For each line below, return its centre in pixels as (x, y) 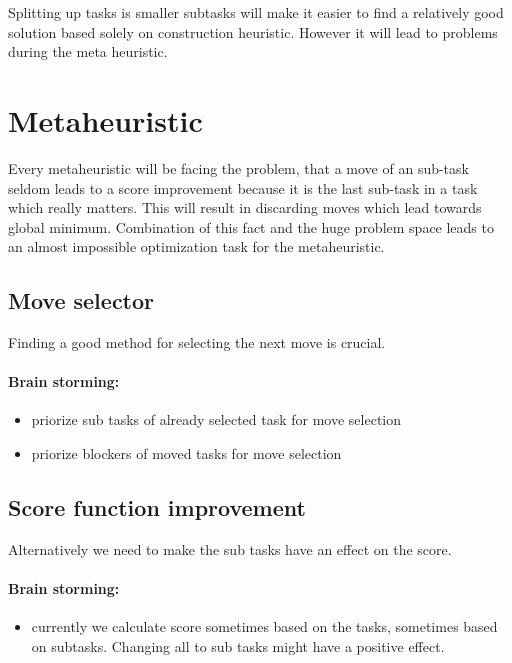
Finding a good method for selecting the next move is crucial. (197, 342)
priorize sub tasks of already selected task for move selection (216, 419)
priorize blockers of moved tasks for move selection (186, 453)
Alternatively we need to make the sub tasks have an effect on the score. (230, 548)
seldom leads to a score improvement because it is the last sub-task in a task (243, 187)
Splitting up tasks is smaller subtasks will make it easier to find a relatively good (256, 12)
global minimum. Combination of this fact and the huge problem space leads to (251, 226)
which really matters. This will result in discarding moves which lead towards (245, 207)
